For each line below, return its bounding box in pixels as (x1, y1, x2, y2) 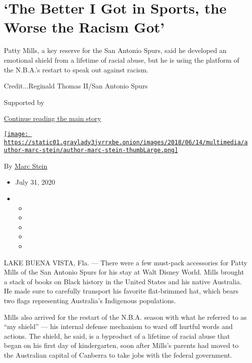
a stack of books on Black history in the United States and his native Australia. (4, 276, 242, 286)
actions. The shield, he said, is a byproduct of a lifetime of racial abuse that (4, 330, 230, 341)
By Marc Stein (4, 160, 48, 171)
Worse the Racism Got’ (4, 17, 165, 37)
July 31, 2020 (15, 177, 55, 187)
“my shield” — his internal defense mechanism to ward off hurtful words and (4, 321, 233, 331)
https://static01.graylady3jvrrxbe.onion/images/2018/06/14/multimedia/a (4, 138, 248, 146)
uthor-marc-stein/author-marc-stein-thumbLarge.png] (4, 147, 178, 154)
